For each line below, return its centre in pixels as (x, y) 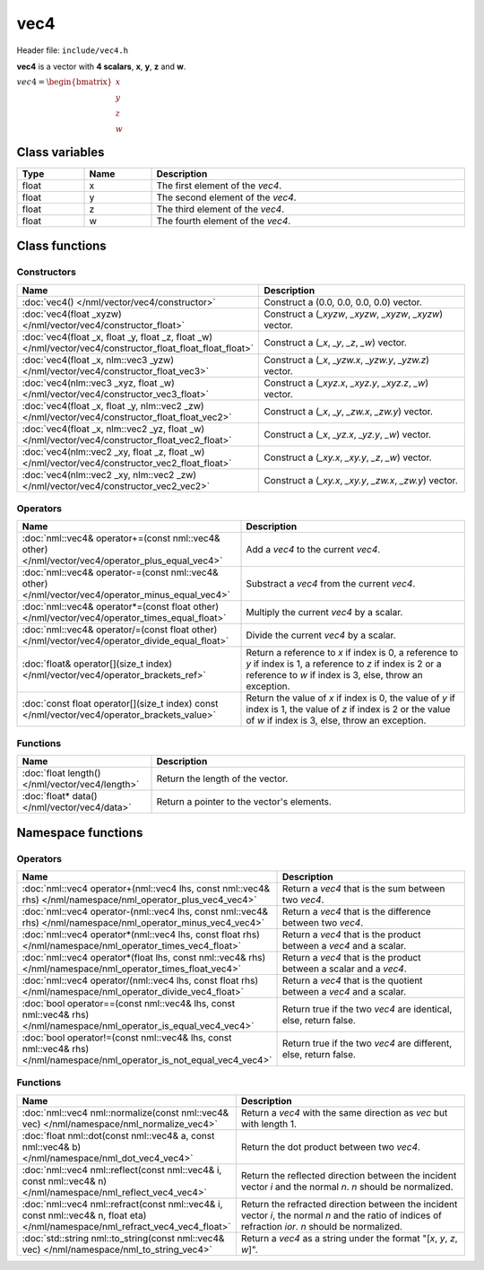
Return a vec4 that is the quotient (352, 980)
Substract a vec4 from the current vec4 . (331, 584)
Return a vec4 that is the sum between (363, 888)
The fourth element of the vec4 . (224, 221)
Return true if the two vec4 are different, (367, 1043)
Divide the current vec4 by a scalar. (321, 635)
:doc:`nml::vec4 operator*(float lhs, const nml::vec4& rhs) (144, 957)
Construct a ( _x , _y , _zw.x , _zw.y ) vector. (349, 411)
